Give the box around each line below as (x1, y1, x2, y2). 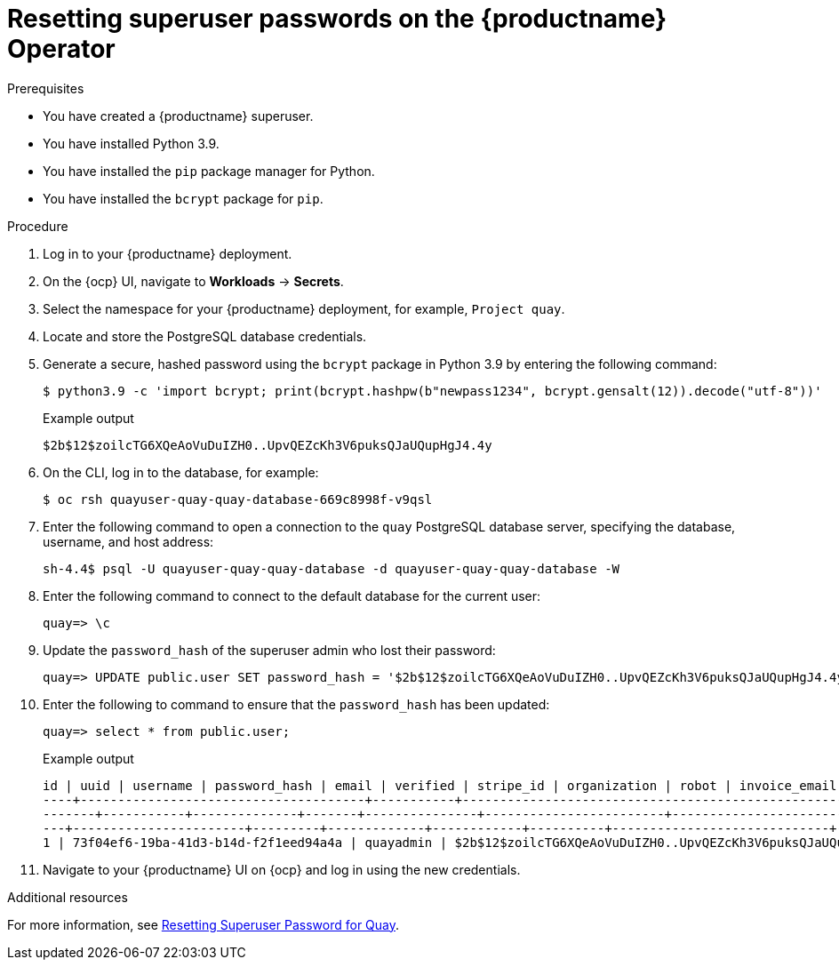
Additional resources (7, 889, 128, 905)
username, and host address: (43, 533, 214, 549)
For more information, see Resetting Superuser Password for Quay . (7, 916, 400, 932)
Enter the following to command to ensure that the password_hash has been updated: (43, 696, 550, 712)
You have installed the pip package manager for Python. (43, 163, 375, 179)
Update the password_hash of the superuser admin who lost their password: (43, 642, 496, 658)
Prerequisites (7, 80, 84, 96)
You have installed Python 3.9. (43, 135, 220, 151)
